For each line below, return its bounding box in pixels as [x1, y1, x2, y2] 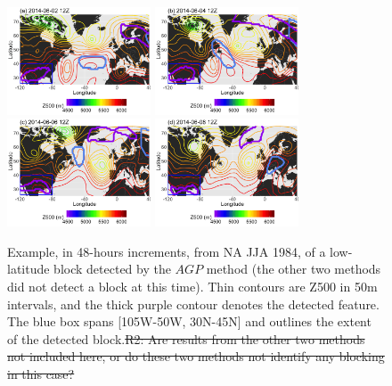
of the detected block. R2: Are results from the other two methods [7, 329, 365, 348]
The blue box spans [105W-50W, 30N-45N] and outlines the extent [7, 312, 372, 331]
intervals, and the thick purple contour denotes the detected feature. [7, 294, 380, 313]
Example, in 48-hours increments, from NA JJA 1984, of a [7, 242, 326, 260]
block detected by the [53, 259, 171, 278]
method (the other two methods [206, 259, 381, 278]
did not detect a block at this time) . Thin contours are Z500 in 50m [7, 277, 378, 296]
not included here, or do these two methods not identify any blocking [7, 347, 385, 365]
